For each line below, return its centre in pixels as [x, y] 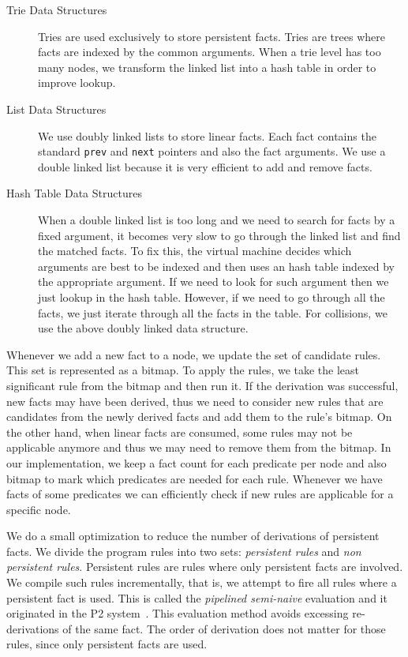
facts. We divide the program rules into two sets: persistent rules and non [184, 551]
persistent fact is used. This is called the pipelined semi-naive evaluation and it [197, 597]
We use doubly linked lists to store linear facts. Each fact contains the [207, 135]
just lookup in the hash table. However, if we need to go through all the [211, 297]
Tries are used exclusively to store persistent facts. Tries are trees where [211, 36]
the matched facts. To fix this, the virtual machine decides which [195, 251]
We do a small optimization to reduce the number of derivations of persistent [193, 536]
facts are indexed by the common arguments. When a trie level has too [210, 52]
